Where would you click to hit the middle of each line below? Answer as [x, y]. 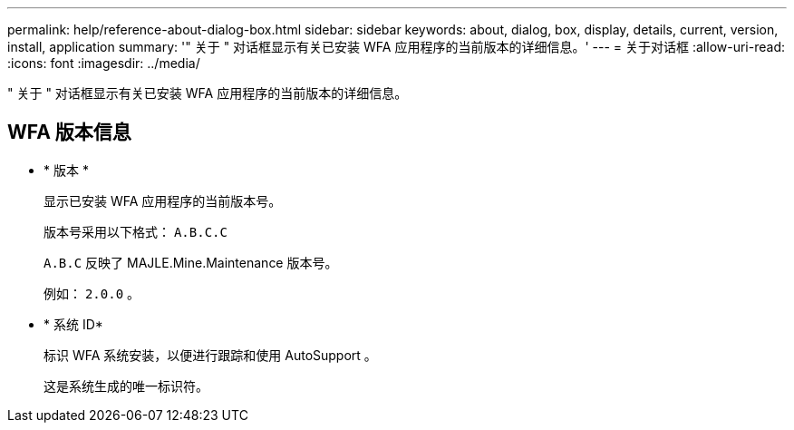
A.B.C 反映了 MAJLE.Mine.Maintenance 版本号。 [191, 262]
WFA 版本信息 [69, 132]
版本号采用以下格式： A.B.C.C [136, 231]
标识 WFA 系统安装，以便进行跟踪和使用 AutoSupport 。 [210, 355]
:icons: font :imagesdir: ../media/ [104, 63]
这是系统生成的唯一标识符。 [126, 386]
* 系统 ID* [73, 324]
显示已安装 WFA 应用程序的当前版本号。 [163, 200]
